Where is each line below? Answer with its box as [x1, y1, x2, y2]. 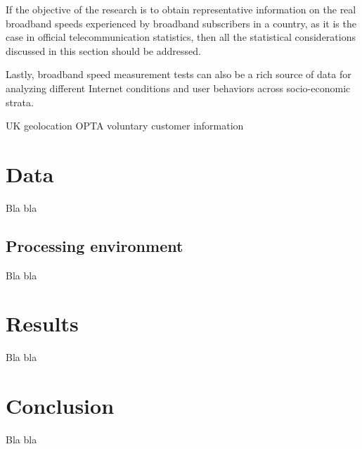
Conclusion [6, 391, 115, 420]
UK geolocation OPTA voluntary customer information [6, 118, 244, 133]
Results [6, 309, 79, 338]
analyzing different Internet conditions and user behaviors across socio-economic [6, 80, 351, 95]
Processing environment [6, 234, 183, 256]
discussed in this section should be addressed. [6, 43, 201, 58]
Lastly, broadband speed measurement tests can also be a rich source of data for [6, 67, 351, 82]
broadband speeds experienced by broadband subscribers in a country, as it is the [6, 15, 356, 30]
